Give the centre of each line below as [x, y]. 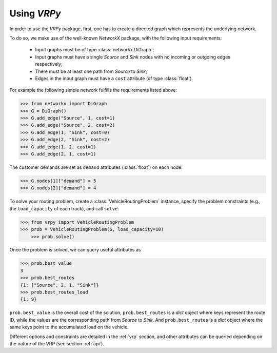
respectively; [49, 64]
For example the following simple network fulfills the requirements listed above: [93, 90]
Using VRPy [35, 13]
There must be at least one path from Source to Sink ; [91, 71]
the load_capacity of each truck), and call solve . [64, 208]
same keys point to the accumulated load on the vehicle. [69, 327]
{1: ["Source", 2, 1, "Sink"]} [60, 285]
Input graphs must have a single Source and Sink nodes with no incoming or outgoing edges [133, 57]
